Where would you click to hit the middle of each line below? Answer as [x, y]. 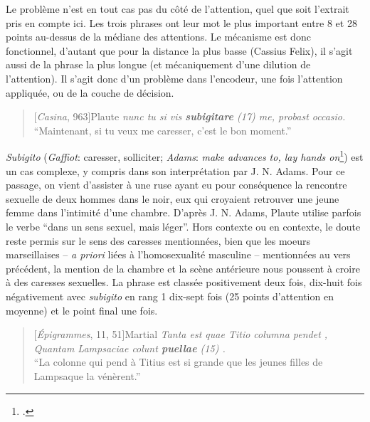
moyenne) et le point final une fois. [82, 310]
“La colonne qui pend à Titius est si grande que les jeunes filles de [178, 362]
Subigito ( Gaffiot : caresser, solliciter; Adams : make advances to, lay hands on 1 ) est [185, 155]
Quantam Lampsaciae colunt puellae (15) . [129, 348]
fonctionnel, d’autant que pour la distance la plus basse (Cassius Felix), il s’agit [179, 50]
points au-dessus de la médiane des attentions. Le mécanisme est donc [158, 37]
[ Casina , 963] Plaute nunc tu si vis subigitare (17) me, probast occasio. [190, 116]
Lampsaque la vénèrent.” [87, 375]
